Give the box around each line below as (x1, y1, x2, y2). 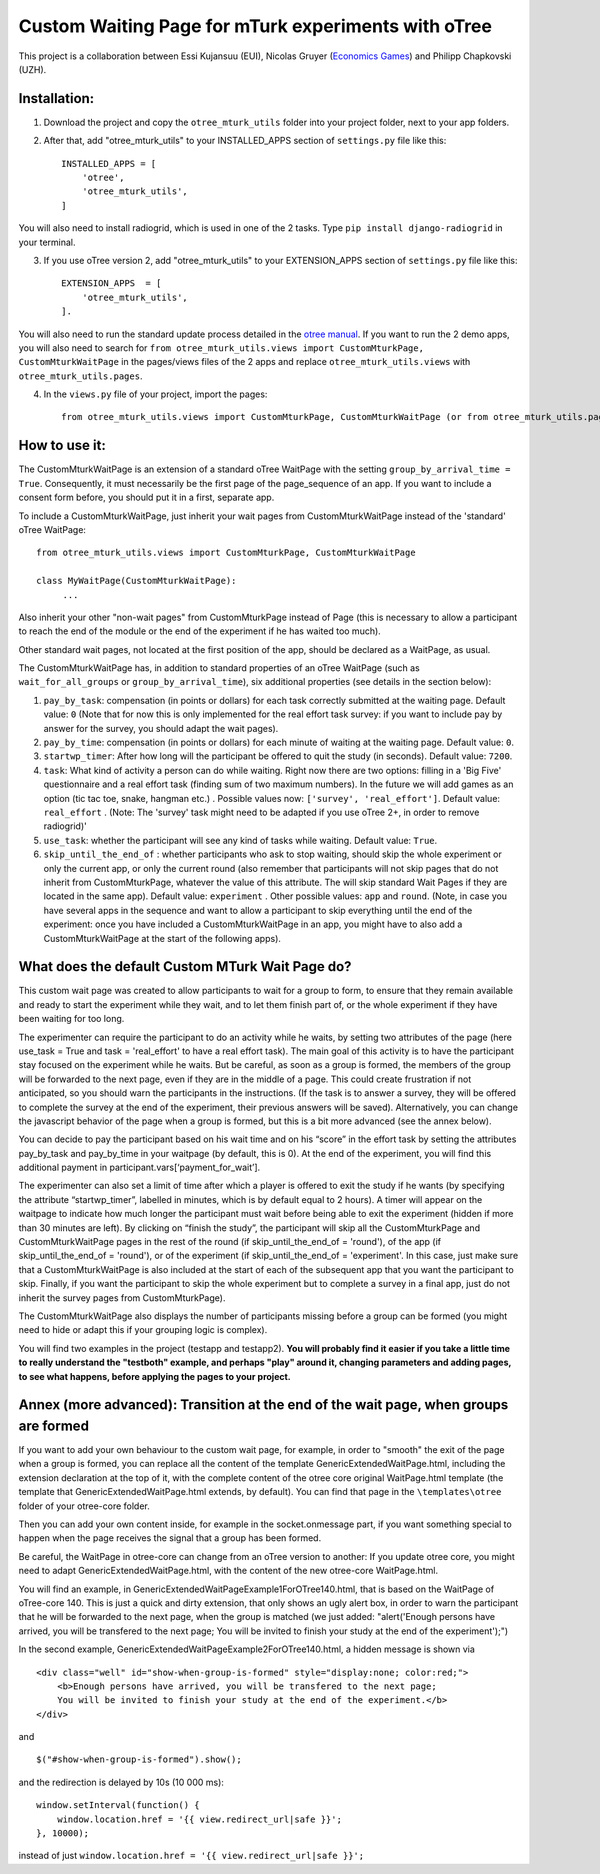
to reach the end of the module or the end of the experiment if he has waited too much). (18, 625, 382, 637)
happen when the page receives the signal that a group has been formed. (18, 1532, 322, 1544)
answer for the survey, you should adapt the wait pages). (43, 722, 279, 734)
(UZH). (18, 63, 47, 75)
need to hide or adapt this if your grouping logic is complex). (18, 1324, 268, 1336)
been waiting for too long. (18, 1013, 125, 1025)
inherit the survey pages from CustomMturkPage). (18, 1291, 226, 1304)
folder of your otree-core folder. (18, 1500, 150, 1512)
